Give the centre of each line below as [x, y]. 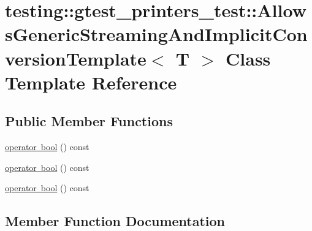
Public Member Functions [89, 121]
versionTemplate [76, 58]
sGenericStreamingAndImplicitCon [156, 34]
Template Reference [91, 82]
